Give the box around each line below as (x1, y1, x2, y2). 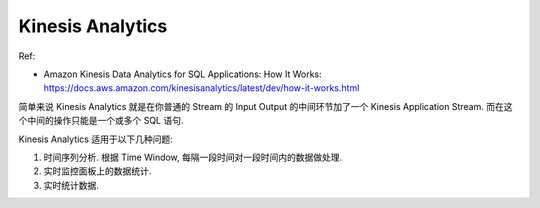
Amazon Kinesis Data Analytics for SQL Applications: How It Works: (43, 68, 322, 80)
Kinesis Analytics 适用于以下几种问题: (18, 133, 174, 145)
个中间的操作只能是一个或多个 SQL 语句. (18, 115, 184, 127)
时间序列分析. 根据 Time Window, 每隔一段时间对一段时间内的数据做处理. (43, 151, 343, 163)
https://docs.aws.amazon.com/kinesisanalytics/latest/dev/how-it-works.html (43, 82, 360, 94)
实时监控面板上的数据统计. (43, 165, 152, 177)
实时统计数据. (43, 179, 100, 191)
